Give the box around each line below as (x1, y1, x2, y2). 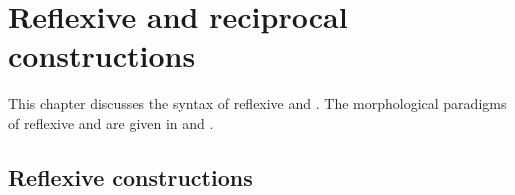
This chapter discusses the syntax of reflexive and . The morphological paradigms (8, 93, 507, 114)
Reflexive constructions (8, 161, 253, 192)
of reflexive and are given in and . (8, 112, 214, 133)
